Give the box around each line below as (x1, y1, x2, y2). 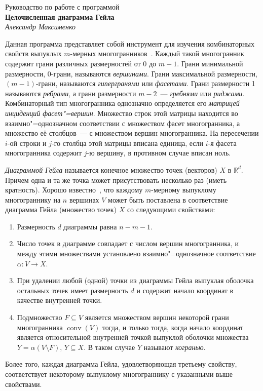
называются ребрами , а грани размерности (5, 88, 136, 98)
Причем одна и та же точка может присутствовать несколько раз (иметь (5, 174, 227, 185)
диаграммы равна (63, 221, 117, 231)
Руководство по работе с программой (5, 2, 120, 12)
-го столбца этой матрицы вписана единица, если (52, 137, 203, 148)
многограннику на (5, 194, 61, 205)
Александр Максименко (5, 21, 76, 32)
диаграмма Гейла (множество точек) (5, 204, 117, 215)
